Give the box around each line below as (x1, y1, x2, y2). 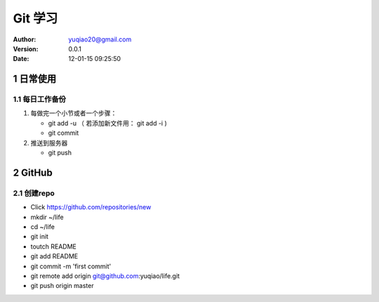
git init (30, 232, 49, 241)
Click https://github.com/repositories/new (30, 203, 152, 211)
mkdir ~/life (30, 213, 64, 221)
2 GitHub (13, 166, 53, 178)
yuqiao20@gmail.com (68, 35, 132, 44)
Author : (13, 35, 36, 44)
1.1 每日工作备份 (13, 95, 67, 105)
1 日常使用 (13, 73, 57, 85)
